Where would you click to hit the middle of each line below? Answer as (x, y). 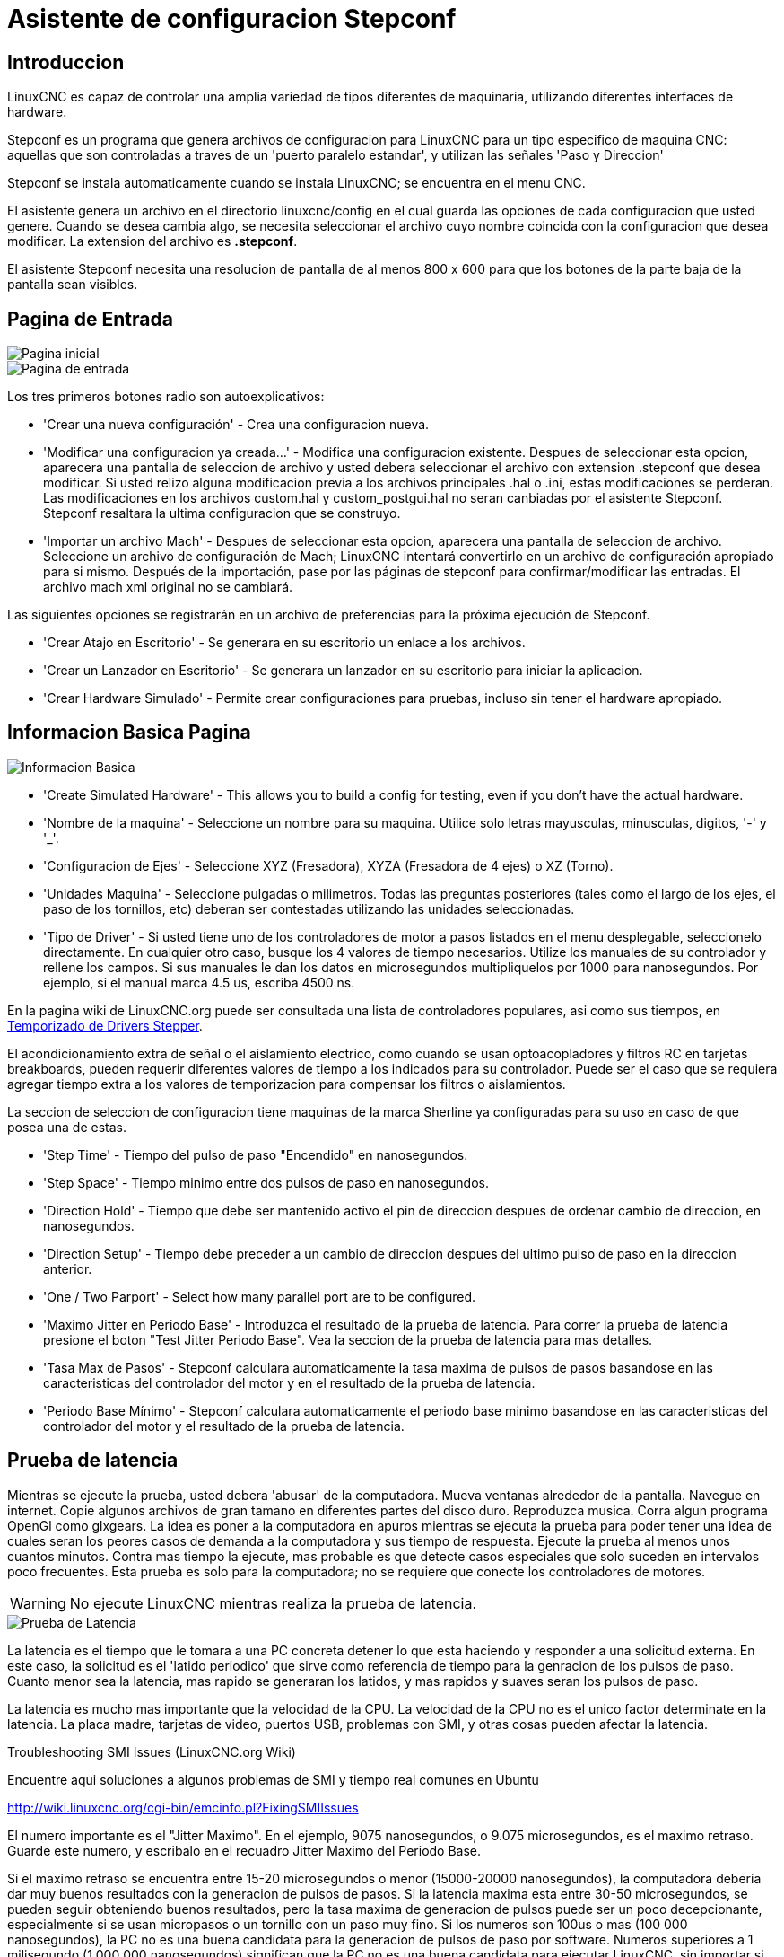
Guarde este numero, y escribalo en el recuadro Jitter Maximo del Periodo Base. (244, 1850)
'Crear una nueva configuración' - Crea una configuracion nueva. (236, 425)
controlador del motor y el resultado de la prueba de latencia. (224, 1426)
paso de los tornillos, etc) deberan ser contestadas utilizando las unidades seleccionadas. (309, 908)
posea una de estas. (67, 1127)
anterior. (68, 1268)
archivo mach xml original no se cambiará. (168, 587)
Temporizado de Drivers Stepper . (105, 1025)
